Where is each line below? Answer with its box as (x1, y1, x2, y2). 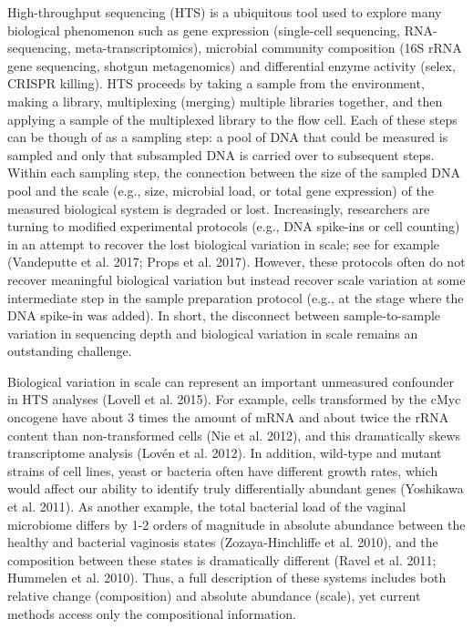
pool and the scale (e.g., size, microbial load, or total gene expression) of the (7, 180, 434, 199)
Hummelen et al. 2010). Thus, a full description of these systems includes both (7, 568, 447, 587)
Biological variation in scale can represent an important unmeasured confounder (7, 371, 454, 391)
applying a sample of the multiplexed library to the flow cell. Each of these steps (7, 109, 458, 128)
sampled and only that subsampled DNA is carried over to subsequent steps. (7, 145, 435, 164)
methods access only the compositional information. (7, 604, 296, 623)
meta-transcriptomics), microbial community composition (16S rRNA (75, 38, 462, 57)
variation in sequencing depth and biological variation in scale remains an (7, 323, 418, 342)
